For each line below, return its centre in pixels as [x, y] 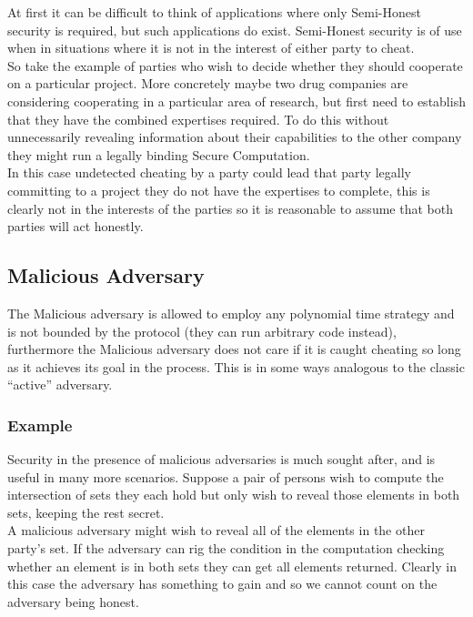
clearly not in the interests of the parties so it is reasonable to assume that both [230, 208]
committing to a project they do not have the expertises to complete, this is [219, 190]
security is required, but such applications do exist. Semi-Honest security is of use [235, 30]
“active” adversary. [60, 384]
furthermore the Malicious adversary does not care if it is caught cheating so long [234, 349]
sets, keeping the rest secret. [86, 512]
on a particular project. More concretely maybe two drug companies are [208, 83]
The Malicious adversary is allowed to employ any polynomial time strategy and [231, 313]
